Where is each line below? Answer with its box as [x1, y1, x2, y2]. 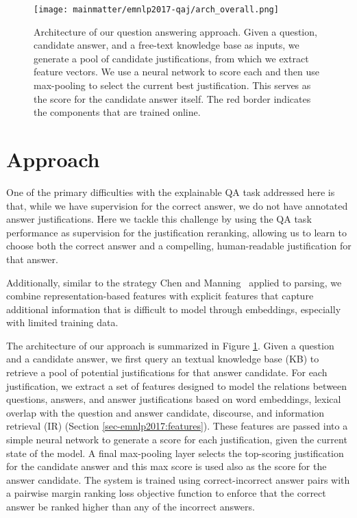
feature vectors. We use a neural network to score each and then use [34, 64, 319, 79]
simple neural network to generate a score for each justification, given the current [6, 432, 347, 447]
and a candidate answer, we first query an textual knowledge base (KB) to [6, 351, 319, 366]
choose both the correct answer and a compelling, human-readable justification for [6, 238, 352, 253]
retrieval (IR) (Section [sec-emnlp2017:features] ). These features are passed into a [6, 419, 348, 433]
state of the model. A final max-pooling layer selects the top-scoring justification [6, 445, 344, 460]
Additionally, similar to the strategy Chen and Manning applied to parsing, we [6, 275, 342, 289]
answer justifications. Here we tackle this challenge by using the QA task [6, 212, 312, 226]
